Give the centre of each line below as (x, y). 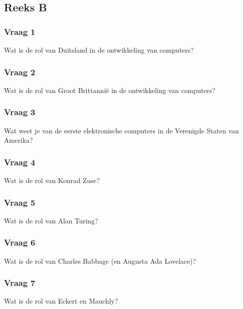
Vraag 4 (20, 162)
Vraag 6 (20, 242)
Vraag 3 (20, 112)
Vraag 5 (20, 202)
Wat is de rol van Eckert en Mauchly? (61, 301)
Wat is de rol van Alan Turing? (51, 220)
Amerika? (18, 140)
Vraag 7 (20, 283)
